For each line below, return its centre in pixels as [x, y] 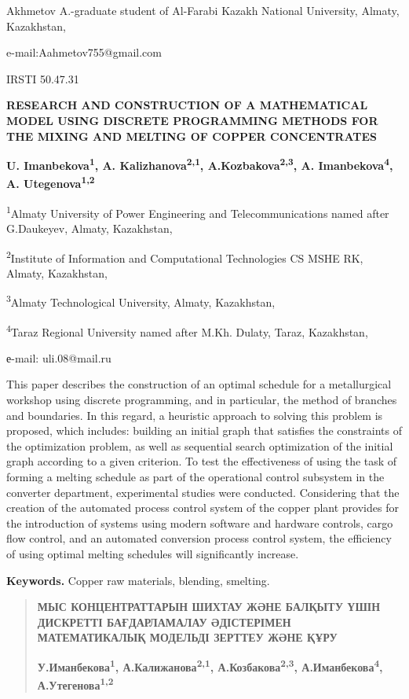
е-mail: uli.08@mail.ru [59, 357]
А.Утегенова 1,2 [75, 684]
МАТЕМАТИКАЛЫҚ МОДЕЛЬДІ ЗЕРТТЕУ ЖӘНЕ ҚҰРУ [187, 637]
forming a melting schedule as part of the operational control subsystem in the [195, 476]
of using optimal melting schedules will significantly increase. [153, 553]
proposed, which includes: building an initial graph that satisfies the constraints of [204, 430]
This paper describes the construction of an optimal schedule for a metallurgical [199, 384]
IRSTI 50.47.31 [43, 78]
